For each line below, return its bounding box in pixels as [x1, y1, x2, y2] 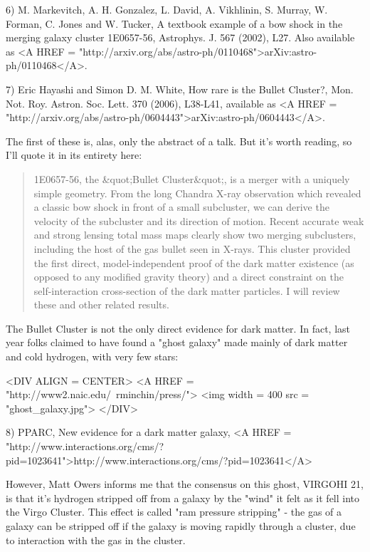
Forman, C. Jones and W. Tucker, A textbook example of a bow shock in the [6, 16, 343, 31]
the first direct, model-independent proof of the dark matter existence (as [33, 255, 354, 270]
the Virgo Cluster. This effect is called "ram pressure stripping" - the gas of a [6, 504, 342, 519]
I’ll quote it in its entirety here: [6, 147, 142, 162]
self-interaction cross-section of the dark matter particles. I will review [33, 283, 340, 298]
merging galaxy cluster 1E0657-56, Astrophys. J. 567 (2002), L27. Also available [6, 30, 355, 45]
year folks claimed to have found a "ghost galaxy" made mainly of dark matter [6, 335, 348, 350]
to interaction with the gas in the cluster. [6, 532, 186, 547]
